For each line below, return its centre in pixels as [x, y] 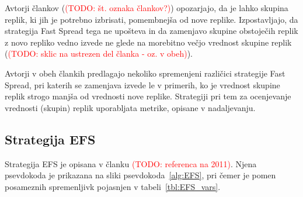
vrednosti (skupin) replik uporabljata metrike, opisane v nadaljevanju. [130, 107]
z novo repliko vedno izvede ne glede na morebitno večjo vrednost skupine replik [148, 42]
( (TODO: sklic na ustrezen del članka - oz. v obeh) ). [99, 53]
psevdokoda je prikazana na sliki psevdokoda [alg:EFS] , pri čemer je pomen [140, 175]
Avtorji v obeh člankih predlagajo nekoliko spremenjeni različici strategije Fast [145, 73]
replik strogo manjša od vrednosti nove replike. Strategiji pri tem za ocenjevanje [148, 96]
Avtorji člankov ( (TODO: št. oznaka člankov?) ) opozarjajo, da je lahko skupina [147, 8]
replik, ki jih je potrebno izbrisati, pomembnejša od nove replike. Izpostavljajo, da [151, 19]
